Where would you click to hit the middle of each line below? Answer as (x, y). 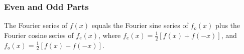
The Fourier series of (36, 25)
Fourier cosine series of (39, 35)
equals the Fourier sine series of (140, 25)
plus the (228, 25)
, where (109, 35)
